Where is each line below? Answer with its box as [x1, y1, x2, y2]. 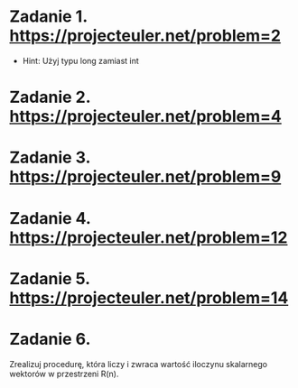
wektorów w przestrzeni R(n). [9, 368, 119, 379]
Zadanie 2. [9, 88, 91, 107]
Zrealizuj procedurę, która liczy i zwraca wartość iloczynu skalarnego [9, 358, 268, 369]
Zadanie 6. [9, 328, 91, 349]
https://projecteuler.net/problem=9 [9, 167, 282, 187]
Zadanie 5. [9, 268, 90, 289]
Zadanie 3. [9, 147, 91, 168]
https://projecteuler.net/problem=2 [9, 25, 282, 46]
